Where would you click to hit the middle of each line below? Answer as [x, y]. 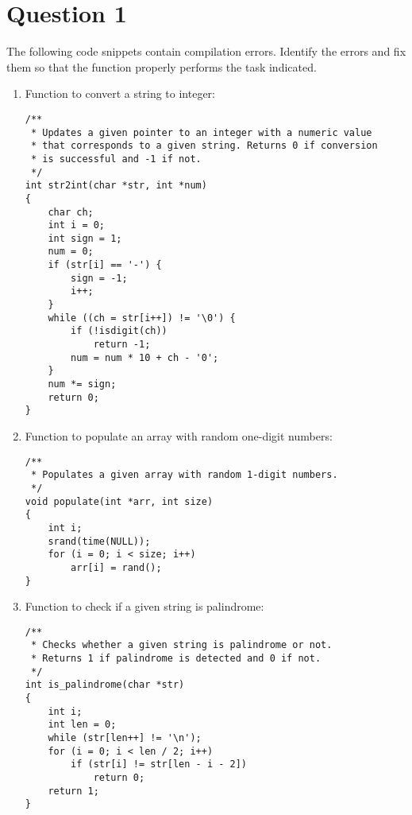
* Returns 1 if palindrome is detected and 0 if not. [176, 659]
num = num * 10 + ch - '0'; [145, 357]
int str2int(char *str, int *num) [116, 186]
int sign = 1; [85, 238]
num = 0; [71, 252]
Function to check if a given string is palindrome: [144, 606]
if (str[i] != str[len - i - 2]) [159, 765]
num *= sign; [82, 384]
